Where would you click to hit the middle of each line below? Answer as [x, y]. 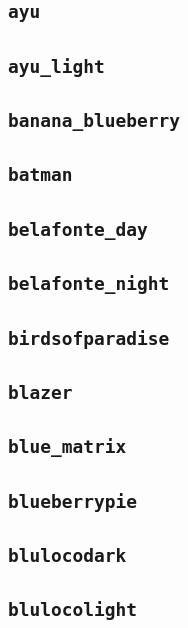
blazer [40, 392]
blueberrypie [72, 501]
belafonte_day [78, 229]
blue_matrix [67, 447]
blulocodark [67, 555]
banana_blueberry [94, 121]
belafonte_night [89, 284]
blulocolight [72, 610]
